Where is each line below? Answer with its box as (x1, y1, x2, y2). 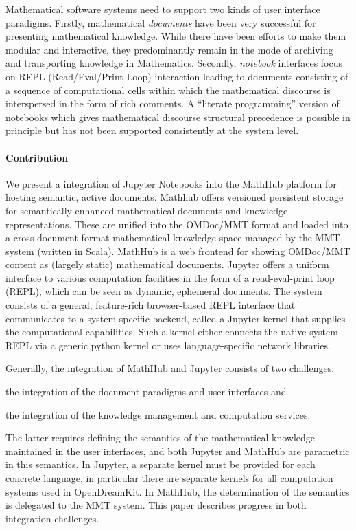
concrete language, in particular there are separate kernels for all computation (5, 471, 333, 485)
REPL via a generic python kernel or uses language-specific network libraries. (5, 338, 331, 352)
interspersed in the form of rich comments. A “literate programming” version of (5, 96, 340, 111)
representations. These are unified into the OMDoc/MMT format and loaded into (5, 217, 348, 231)
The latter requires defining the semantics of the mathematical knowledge (5, 430, 316, 445)
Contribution (5, 150, 69, 164)
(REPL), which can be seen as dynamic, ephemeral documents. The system (5, 284, 322, 298)
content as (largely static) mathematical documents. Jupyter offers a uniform (5, 257, 329, 272)
